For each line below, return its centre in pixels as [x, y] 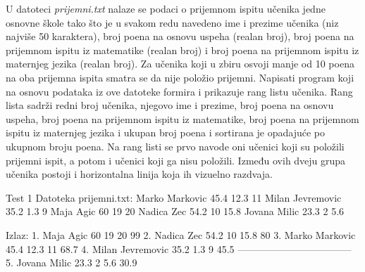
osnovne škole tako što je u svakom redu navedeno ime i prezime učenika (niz [172, 22]
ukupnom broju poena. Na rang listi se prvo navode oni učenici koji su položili [175, 146]
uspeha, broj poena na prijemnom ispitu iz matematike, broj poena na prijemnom [182, 118]
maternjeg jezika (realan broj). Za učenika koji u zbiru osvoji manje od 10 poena [180, 64]
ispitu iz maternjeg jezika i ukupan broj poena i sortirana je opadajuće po [166, 132]
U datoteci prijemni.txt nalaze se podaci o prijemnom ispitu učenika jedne [166, 8]
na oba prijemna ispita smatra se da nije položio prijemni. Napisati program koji [180, 77]
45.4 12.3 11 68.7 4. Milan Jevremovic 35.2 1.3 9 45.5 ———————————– [179, 248]
